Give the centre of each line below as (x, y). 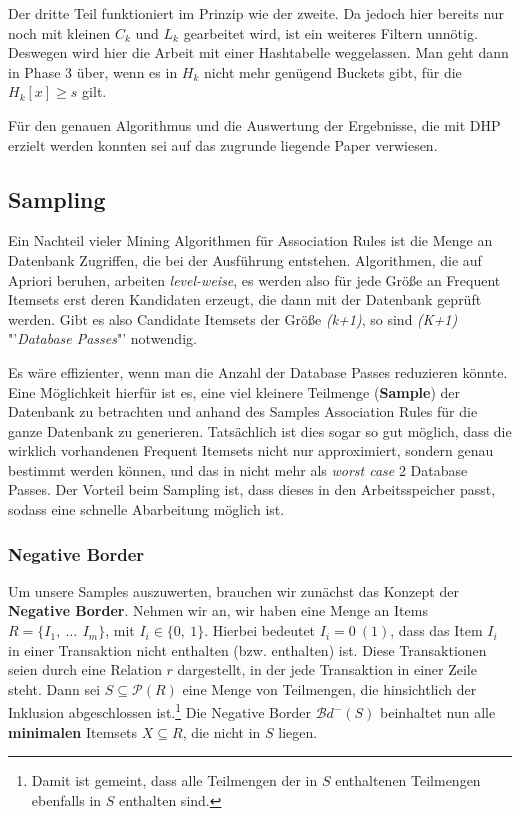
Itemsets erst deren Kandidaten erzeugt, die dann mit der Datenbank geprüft (245, 299)
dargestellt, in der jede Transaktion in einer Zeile (327, 669)
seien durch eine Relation (85, 669)
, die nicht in (221, 731)
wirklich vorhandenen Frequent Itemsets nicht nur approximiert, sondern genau (251, 450)
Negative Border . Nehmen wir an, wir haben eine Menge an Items (218, 610)
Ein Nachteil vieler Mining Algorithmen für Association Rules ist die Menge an (250, 240)
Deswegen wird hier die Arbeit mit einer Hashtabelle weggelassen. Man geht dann (258, 52)
